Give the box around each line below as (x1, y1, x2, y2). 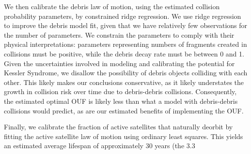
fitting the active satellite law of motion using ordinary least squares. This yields (4, 131, 243, 141)
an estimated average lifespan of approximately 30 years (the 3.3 (4, 140, 195, 151)
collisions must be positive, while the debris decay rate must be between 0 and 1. (4, 48, 244, 58)
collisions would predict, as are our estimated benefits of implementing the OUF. (4, 105, 244, 115)
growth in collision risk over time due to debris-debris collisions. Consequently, (4, 86, 237, 97)
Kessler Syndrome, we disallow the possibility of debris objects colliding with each (4, 68, 248, 78)
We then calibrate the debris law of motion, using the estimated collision (4, 1, 220, 11)
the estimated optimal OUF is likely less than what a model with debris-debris (4, 96, 238, 106)
